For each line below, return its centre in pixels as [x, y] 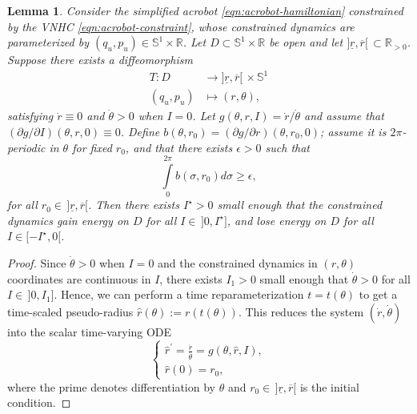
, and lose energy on [277, 220]
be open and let [306, 42]
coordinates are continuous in [79, 278]
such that [288, 147]
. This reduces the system [301, 311]
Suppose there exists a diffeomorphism [100, 60]
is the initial [329, 386]
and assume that [344, 116]
